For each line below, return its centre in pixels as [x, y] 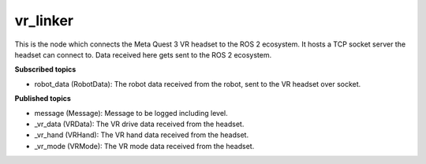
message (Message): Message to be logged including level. [131, 113]
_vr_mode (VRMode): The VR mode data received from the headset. [144, 146]
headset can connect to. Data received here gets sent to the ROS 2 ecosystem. [143, 54]
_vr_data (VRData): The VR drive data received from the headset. [139, 124]
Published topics [43, 99]
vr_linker [44, 20]
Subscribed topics [45, 69]
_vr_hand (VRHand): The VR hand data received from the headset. [141, 135]
